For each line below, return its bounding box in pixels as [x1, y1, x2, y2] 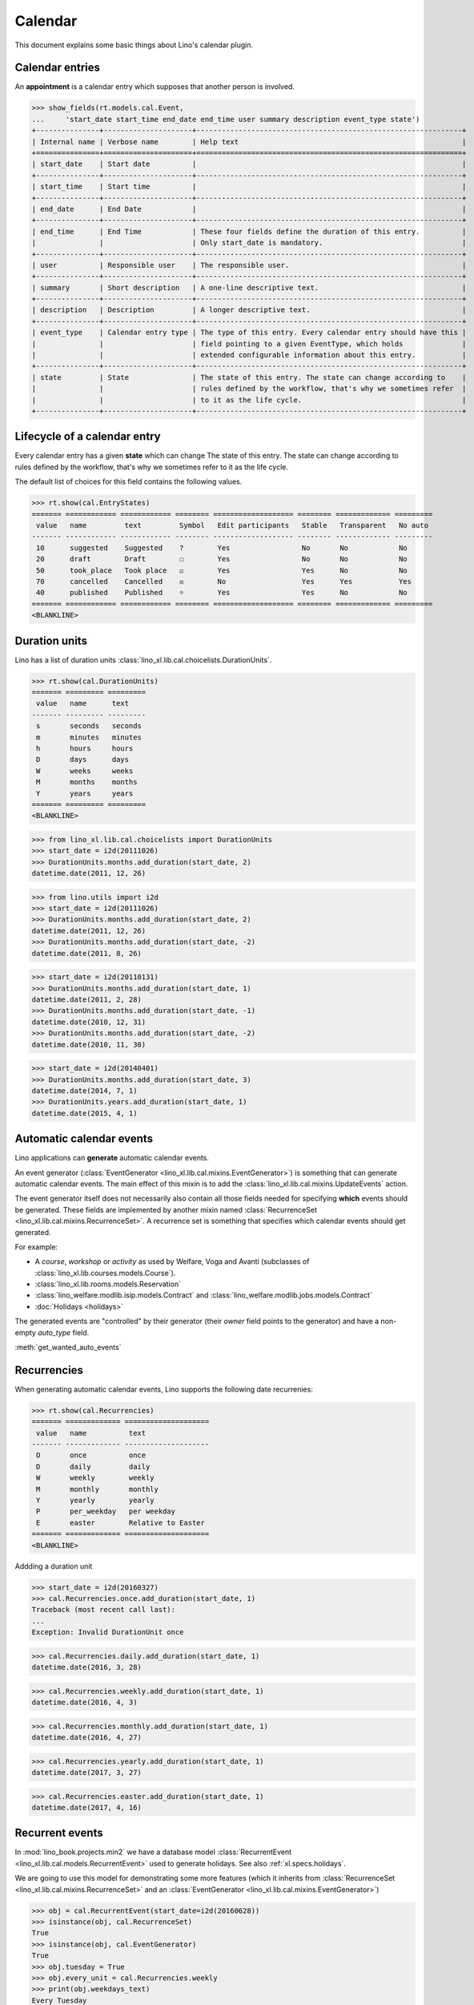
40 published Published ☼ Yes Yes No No [36, 588, 408, 597]
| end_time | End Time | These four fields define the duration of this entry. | [31, 227, 467, 236]
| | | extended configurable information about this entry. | [31, 350, 467, 360]
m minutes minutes [36, 732, 142, 742]
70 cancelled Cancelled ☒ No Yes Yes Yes [36, 577, 412, 585]
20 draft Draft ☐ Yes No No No [36, 554, 408, 564]
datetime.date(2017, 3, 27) [31, 1768, 142, 1777]
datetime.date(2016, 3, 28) [31, 1663, 142, 1672]
